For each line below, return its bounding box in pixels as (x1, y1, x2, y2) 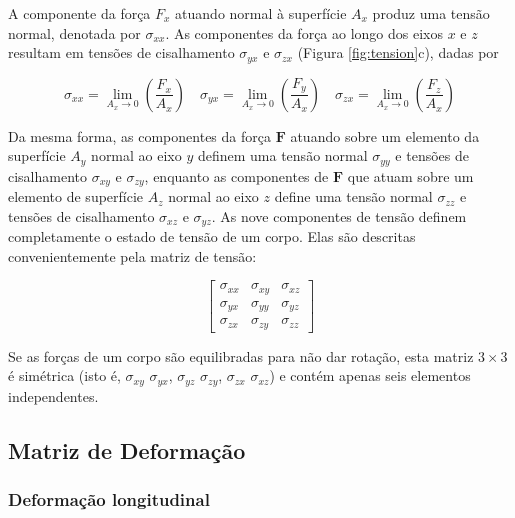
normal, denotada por (8, 22, 141, 43)
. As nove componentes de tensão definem (211, 205, 467, 226)
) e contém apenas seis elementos (269, 365, 471, 386)
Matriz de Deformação (8, 434, 246, 465)
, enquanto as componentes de (144, 165, 329, 186)
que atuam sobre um (347, 165, 474, 186)
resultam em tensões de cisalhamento (8, 42, 235, 63)
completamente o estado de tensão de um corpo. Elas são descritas (8, 226, 416, 247)
